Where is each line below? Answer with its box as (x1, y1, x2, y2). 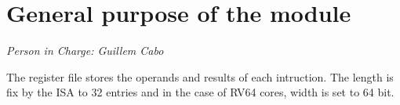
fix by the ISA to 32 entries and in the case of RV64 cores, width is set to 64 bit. (6, 84, 395, 100)
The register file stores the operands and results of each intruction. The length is (6, 68, 394, 85)
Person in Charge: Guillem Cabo (6, 42, 164, 59)
